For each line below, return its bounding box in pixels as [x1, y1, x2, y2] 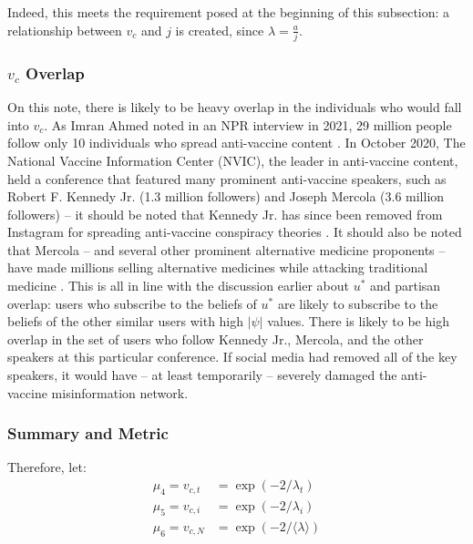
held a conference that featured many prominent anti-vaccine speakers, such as [7, 169, 447, 188]
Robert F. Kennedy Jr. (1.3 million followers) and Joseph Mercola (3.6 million [7, 187, 445, 206]
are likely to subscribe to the [277, 293, 438, 313]
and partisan [370, 276, 441, 295]
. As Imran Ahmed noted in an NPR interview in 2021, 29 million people [44, 115, 452, 134]
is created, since [175, 20, 264, 39]
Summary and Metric [7, 422, 169, 445]
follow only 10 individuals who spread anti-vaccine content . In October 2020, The [7, 133, 466, 152]
